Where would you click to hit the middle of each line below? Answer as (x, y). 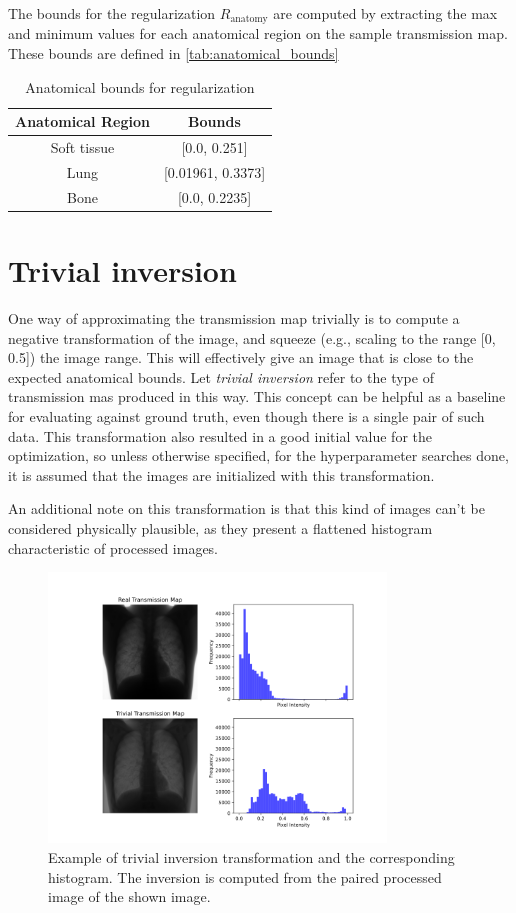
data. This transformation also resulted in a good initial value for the (220, 435)
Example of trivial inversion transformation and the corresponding (251, 857)
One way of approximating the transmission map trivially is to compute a (234, 317)
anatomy (249, 19)
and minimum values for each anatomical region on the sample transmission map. (258, 33)
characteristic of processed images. (113, 547)
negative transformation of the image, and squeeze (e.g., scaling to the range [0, (252, 337)
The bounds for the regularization (112, 13)
